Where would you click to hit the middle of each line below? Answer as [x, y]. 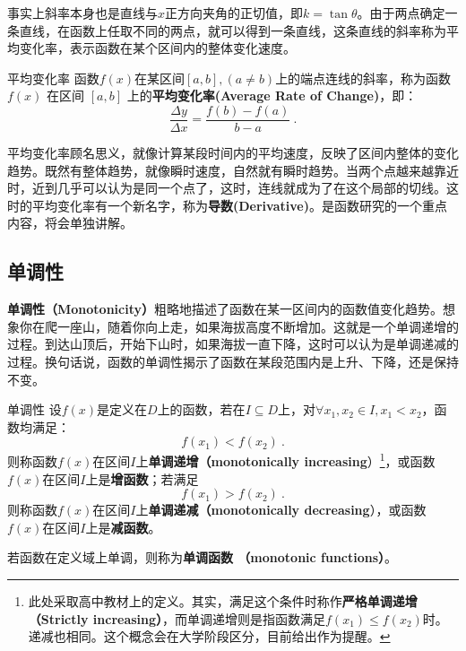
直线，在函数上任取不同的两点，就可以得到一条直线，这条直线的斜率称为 [233, 30]
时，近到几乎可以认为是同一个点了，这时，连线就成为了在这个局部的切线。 [227, 188]
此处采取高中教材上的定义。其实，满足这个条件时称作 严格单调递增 [223, 600]
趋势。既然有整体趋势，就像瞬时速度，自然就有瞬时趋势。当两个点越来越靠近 [233, 170]
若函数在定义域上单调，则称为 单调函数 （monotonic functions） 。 [203, 557]
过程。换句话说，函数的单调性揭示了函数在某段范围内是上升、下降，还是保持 [233, 361]
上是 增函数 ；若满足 [142, 478]
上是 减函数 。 [123, 527]
